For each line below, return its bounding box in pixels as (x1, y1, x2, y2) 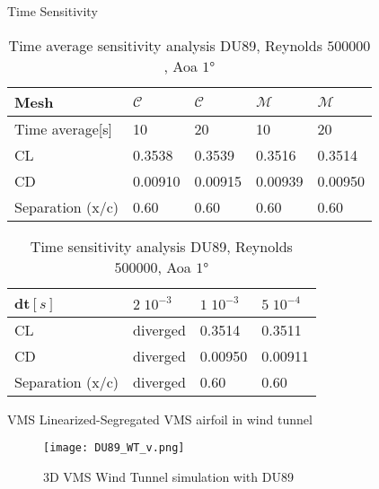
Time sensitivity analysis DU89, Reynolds (30, 235, 293, 257)
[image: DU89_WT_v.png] (43, 441, 185, 455)
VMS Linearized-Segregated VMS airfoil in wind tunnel (7, 409, 313, 428)
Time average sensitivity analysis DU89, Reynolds (8, 34, 322, 56)
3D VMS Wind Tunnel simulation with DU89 (43, 467, 294, 485)
